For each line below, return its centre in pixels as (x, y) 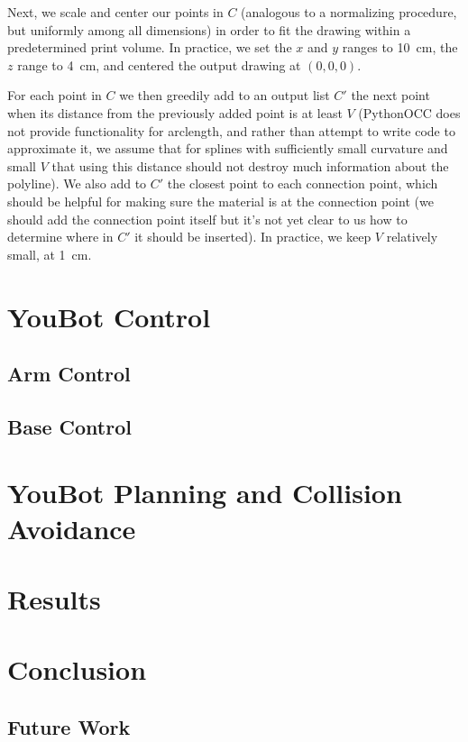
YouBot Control (109, 316)
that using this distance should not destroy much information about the (250, 165)
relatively (412, 237)
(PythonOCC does (409, 112)
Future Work (69, 726)
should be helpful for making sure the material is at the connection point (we (220, 201)
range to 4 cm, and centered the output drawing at (159, 64)
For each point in (55, 95)
